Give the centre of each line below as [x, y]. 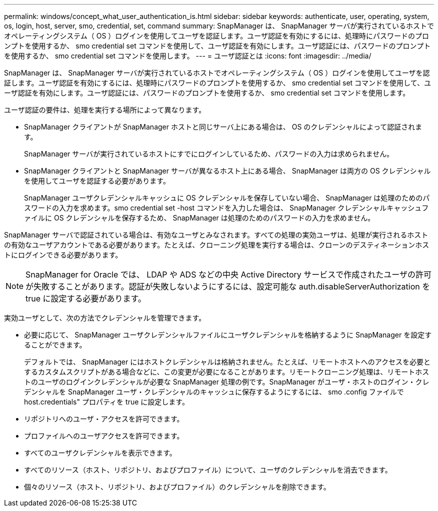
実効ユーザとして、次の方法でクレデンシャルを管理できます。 [105, 318]
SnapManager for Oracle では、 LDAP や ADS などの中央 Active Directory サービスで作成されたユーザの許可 [228, 274]
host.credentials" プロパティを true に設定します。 [106, 402]
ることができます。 [55, 345]
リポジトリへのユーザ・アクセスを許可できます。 [104, 419]
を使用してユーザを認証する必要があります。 [97, 181]
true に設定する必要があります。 [86, 298]
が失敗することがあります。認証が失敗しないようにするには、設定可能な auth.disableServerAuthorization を [228, 286]
